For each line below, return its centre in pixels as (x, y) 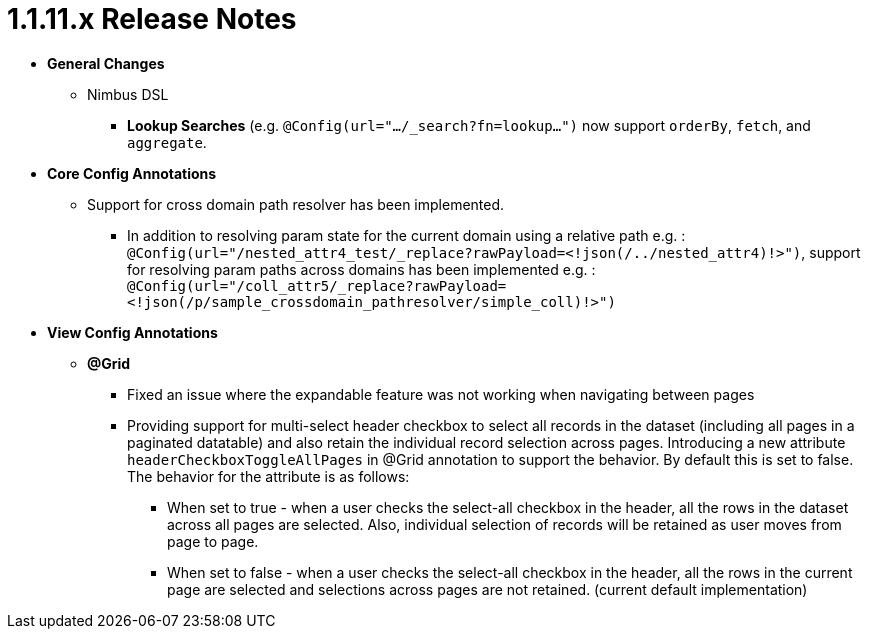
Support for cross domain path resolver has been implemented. (296, 204)
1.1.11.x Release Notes (152, 19)
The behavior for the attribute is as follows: (268, 476)
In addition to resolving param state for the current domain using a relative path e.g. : (406, 235)
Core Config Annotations (132, 173)
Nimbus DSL (128, 94)
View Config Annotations (132, 332)
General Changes (106, 63)
